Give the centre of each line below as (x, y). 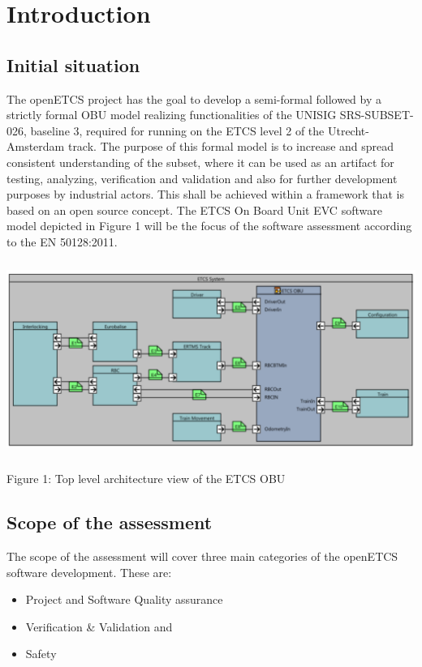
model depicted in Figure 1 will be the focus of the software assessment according (209, 226)
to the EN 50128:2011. (62, 241)
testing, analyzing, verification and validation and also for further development (202, 178)
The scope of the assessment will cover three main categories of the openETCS (202, 556)
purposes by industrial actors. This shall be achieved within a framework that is (205, 194)
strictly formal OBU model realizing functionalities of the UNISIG (172, 115)
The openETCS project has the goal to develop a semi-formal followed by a (194, 98)
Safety (41, 654)
